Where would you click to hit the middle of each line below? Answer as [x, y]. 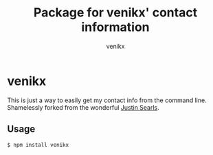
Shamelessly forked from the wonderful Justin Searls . [83, 107]
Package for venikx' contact [115, 13]
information [115, 27]
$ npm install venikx [38, 145]
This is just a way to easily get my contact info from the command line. [107, 100]
